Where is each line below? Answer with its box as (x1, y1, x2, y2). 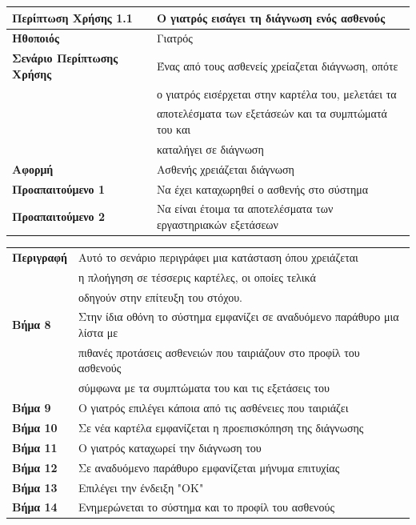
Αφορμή (12, 160, 54, 177)
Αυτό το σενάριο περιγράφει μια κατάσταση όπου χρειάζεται (78, 248, 358, 265)
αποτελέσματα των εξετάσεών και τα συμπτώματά (156, 105, 387, 122)
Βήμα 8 (12, 316, 51, 333)
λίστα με (78, 324, 118, 340)
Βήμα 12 (12, 459, 58, 475)
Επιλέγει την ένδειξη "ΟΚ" (78, 479, 204, 495)
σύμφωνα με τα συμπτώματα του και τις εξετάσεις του (78, 379, 330, 396)
